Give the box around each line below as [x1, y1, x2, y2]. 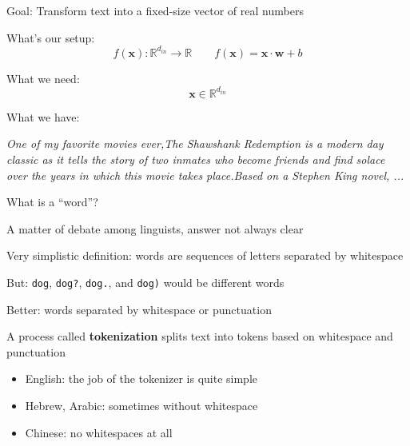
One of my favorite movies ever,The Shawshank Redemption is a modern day [6, 135, 384, 152]
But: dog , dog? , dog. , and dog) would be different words [6, 273, 285, 290]
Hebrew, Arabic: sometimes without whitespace [25, 396, 258, 413]
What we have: [6, 108, 80, 125]
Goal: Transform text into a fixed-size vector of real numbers [6, 2, 304, 18]
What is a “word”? [6, 193, 98, 210]
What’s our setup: [6, 29, 95, 46]
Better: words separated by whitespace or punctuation [6, 301, 272, 317]
